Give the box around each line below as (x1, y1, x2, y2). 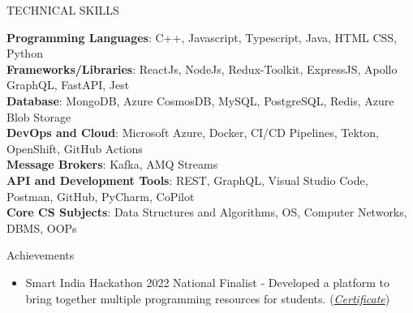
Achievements (6, 247, 75, 264)
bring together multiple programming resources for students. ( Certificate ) (25, 289, 390, 307)
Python (6, 45, 43, 62)
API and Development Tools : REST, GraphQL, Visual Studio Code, (6, 171, 368, 188)
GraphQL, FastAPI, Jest (6, 76, 130, 93)
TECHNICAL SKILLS (6, 2, 119, 18)
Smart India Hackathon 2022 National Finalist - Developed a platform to (25, 273, 389, 290)
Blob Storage (6, 108, 71, 125)
